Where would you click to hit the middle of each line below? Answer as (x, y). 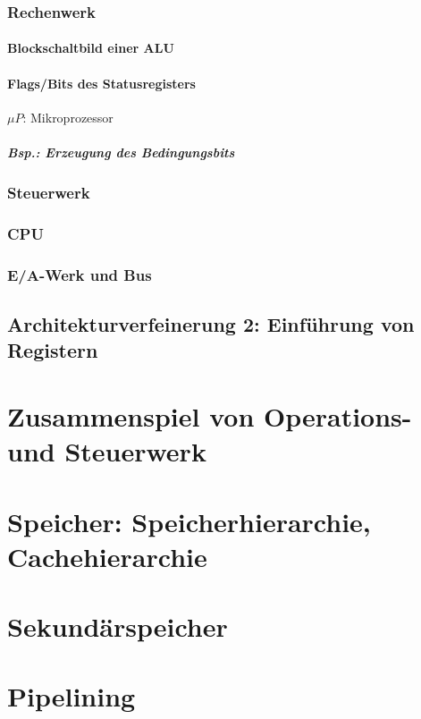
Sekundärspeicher (118, 626)
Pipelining (72, 696)
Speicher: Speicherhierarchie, (189, 521)
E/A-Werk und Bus (80, 274)
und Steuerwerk (107, 451)
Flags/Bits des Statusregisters (101, 83)
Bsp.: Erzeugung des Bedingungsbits (121, 152)
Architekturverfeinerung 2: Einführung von (211, 323)
